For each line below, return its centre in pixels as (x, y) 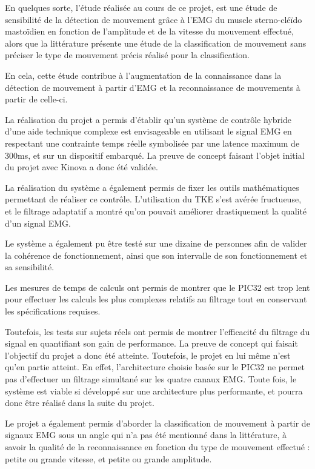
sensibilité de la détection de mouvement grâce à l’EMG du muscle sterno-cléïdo (154, 19)
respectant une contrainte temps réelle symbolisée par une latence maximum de (152, 143)
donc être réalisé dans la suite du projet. (80, 403)
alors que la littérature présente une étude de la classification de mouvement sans (156, 43)
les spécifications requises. (53, 311)
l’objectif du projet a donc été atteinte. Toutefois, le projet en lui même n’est (148, 355)
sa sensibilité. (30, 267)
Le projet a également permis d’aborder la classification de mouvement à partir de (157, 423)
